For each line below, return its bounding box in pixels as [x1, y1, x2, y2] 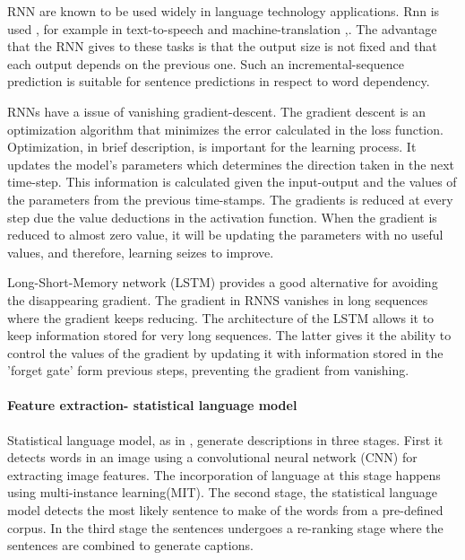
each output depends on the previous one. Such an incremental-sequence [7, 54, 404, 73]
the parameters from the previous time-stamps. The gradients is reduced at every [7, 189, 453, 208]
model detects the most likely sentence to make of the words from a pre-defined [7, 501, 443, 520]
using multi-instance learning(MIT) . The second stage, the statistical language [7, 483, 438, 502]
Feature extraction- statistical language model [7, 396, 297, 415]
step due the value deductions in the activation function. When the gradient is [7, 207, 437, 226]
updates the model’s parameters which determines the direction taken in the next [7, 154, 454, 173]
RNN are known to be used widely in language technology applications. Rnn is [7, 2, 440, 20]
